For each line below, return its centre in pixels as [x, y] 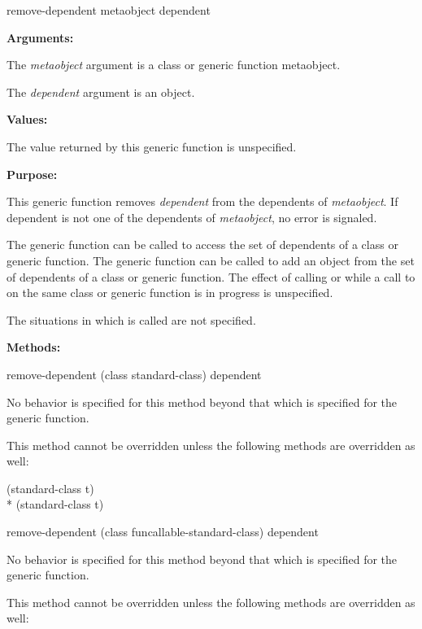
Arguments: [40, 37]
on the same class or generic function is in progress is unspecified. [170, 293]
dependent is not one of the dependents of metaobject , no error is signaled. [192, 217]
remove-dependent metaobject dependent [109, 10]
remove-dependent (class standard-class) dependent [134, 374]
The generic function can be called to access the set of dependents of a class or [202, 245]
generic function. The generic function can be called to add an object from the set [211, 260]
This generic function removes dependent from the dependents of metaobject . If [202, 201]
